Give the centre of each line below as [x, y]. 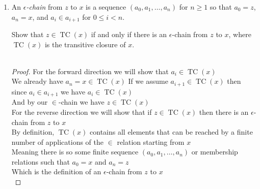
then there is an [224, 112]
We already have [37, 81]
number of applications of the [57, 141]
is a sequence [106, 7]
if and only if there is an [129, 34]
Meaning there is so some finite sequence [75, 152]
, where [240, 34]
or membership [215, 152]
